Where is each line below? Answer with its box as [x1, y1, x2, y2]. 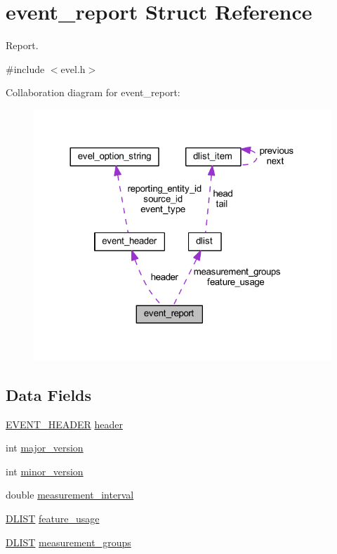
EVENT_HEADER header [6, 416, 123, 431]
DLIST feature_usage [6, 510, 100, 525]
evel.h [60, 61, 86, 76]
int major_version [6, 440, 84, 455]
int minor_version [6, 463, 84, 478]
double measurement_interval [6, 487, 134, 502]
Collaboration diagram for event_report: [6, 85, 180, 100]
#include [6, 61, 45, 76]
